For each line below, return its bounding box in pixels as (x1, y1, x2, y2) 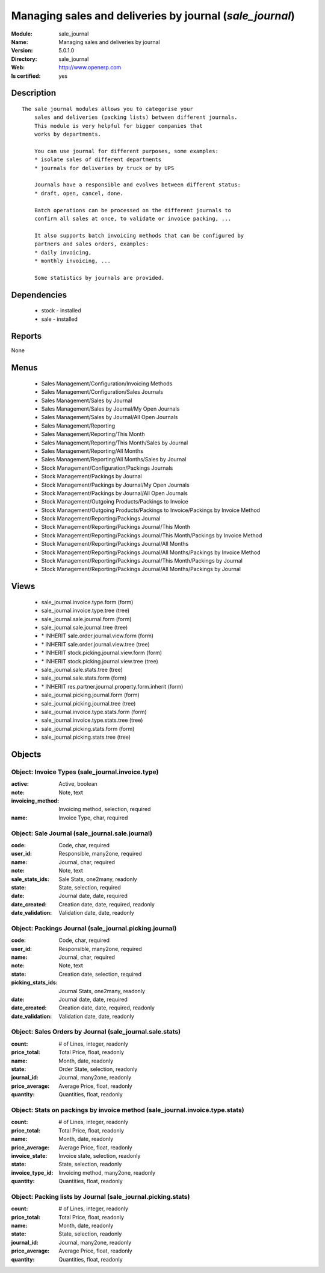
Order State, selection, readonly (58, 1066, 138, 1073)
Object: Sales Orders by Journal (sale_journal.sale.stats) (11, 1028, 181, 1036)
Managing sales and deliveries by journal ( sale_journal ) (11, 9, 295, 22)
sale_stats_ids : (11, 875, 49, 883)
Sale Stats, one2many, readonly (58, 875, 138, 883)
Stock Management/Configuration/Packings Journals (41, 464, 173, 472)
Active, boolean (58, 780, 97, 788)
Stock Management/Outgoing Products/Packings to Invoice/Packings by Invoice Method (41, 507, 261, 514)
